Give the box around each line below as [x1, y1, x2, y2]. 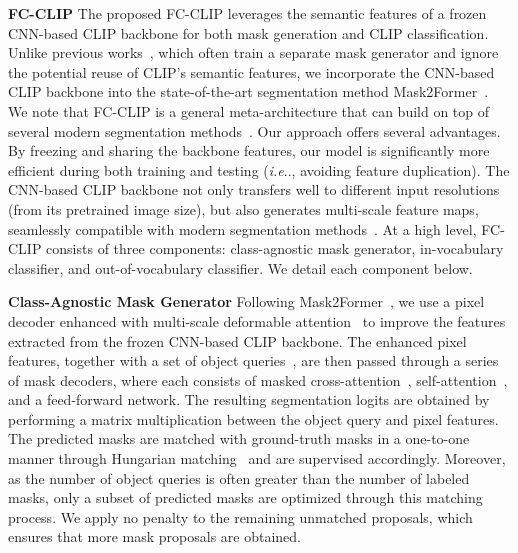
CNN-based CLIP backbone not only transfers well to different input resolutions [8, 179, 500, 200]
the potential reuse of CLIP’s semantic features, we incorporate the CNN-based [8, 61, 495, 82]
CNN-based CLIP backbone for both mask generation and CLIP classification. [8, 22, 489, 43]
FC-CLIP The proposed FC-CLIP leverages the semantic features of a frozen [8, 3, 487, 23]
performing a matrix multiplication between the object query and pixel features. [8, 408, 499, 429]
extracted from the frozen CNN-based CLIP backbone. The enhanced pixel [8, 330, 467, 351]
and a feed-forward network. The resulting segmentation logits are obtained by [8, 389, 490, 410]
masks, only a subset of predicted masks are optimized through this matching [8, 487, 483, 508]
